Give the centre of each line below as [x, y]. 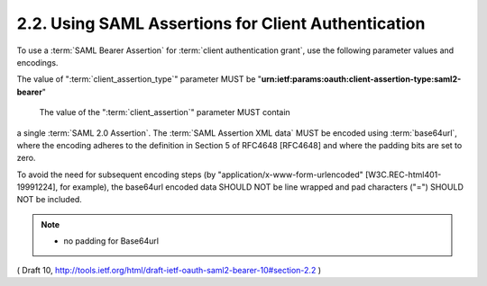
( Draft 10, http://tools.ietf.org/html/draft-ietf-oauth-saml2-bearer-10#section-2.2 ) [169, 270]
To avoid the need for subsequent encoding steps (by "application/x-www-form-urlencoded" [190, 174]
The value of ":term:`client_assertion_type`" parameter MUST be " [139, 79]
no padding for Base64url [111, 241]
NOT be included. [50, 200]
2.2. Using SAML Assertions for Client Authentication [221, 23]
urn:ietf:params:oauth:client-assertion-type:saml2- [361, 79]
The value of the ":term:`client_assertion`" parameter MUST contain [165, 112]
